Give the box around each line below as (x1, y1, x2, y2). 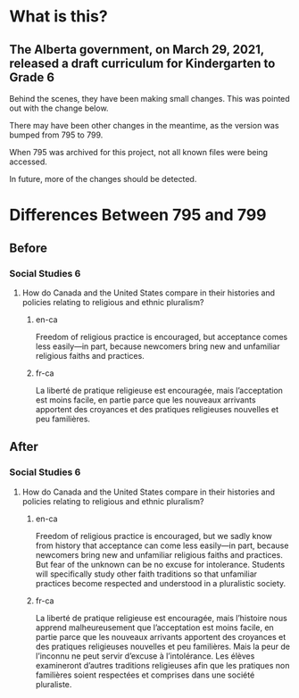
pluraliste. (35, 678, 72, 689)
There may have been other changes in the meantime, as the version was (9, 120, 279, 130)
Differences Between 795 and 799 (9, 205, 267, 225)
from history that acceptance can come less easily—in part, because (35, 540, 289, 551)
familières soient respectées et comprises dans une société (35, 669, 255, 680)
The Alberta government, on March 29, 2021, (9, 42, 265, 57)
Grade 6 (9, 70, 55, 85)
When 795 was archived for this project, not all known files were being (9, 147, 269, 157)
